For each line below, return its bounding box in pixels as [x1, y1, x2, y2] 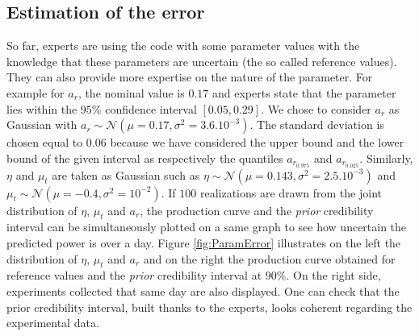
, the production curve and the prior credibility [140, 201, 374, 218]
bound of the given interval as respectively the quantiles [6, 149, 283, 166]
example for [6, 84, 65, 101]
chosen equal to [6, 134, 83, 151]
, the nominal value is [78, 84, 185, 101]
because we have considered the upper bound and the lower [110, 134, 404, 151]
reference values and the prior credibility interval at [6, 267, 262, 284]
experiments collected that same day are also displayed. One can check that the [6, 283, 400, 299]
